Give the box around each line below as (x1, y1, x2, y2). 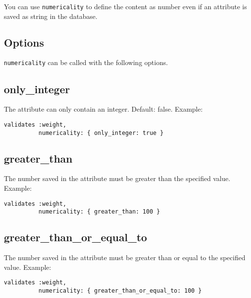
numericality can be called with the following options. (4, 57, 168, 67)
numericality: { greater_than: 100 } (38, 208, 160, 215)
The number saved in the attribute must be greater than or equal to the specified (4, 252, 246, 263)
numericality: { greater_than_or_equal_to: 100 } (38, 287, 202, 294)
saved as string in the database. (4, 11, 97, 21)
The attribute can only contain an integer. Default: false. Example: (4, 104, 203, 114)
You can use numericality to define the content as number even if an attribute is (4, 1, 247, 11)
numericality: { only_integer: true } (38, 129, 164, 136)
